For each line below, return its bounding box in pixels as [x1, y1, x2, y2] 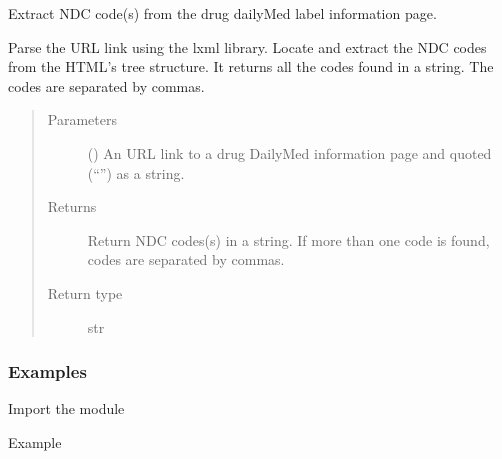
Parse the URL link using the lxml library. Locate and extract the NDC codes [8, 36, 487, 57]
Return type [47, 282, 123, 303]
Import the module [8, 398, 125, 419]
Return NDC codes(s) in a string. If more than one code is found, [87, 229, 490, 250]
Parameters [47, 109, 117, 130]
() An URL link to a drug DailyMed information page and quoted [87, 142, 492, 163]
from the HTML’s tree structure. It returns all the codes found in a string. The [8, 56, 494, 77]
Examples [8, 359, 87, 384]
